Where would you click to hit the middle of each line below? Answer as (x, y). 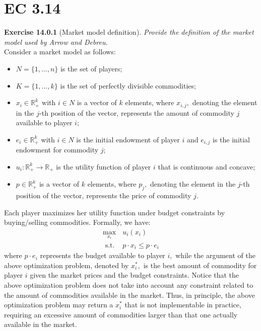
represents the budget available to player (103, 255)
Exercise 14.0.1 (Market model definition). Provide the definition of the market (129, 32)
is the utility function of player (104, 166)
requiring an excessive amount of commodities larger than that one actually (121, 314)
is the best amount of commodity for (200, 265)
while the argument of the (215, 255)
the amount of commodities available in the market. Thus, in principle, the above (130, 295)
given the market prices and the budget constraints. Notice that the (135, 275)
